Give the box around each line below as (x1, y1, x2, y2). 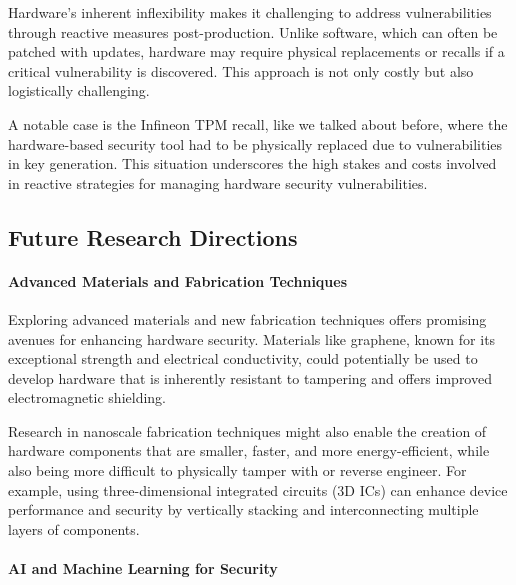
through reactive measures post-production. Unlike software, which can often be (8, 21, 498, 42)
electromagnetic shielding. (8, 387, 167, 408)
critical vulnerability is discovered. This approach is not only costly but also (8, 60, 474, 81)
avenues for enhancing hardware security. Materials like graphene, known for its (8, 328, 496, 349)
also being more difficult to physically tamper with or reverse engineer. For (8, 460, 467, 481)
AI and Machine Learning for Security (8, 558, 278, 579)
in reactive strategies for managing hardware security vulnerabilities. (8, 172, 428, 193)
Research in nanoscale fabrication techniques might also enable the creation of (8, 420, 487, 441)
